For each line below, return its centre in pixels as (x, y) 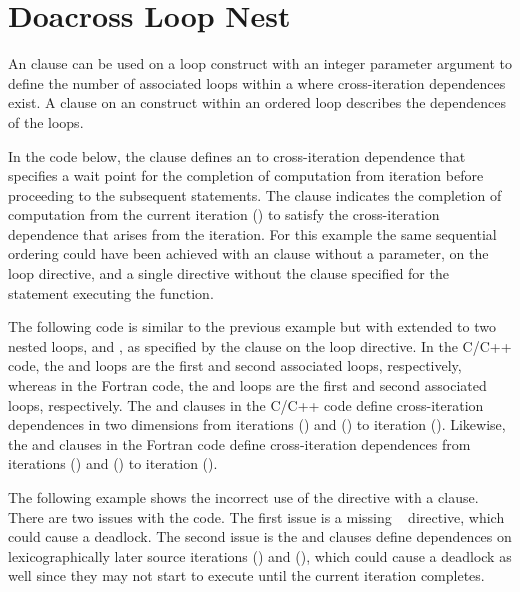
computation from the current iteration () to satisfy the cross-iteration (224, 214)
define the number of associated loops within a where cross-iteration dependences (257, 82)
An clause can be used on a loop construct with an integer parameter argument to (260, 63)
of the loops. (46, 121)
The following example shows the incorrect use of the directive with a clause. (243, 497)
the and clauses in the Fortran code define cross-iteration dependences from (239, 443)
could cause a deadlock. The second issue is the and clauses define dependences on (260, 536)
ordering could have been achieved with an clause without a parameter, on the (248, 253)
